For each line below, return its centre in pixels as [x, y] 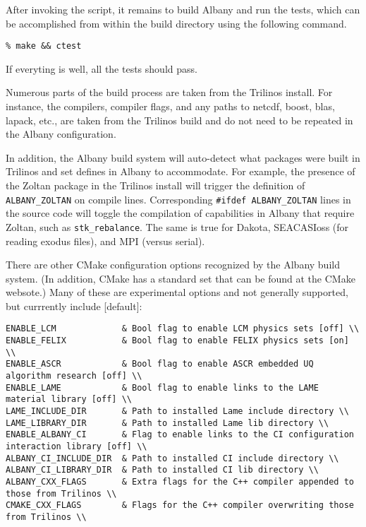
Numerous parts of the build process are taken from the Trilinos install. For [169, 92]
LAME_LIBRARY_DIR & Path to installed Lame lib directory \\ [167, 423]
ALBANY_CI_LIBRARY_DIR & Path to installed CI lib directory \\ [162, 470]
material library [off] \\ [69, 399]
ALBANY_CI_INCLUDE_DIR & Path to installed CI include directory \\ [172, 458]
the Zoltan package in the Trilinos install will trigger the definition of [155, 185]
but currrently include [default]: [74, 306]
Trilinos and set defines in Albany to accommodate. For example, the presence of [181, 171]
